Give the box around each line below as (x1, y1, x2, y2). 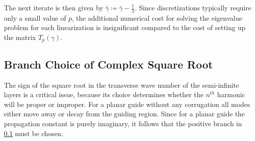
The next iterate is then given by (4, 2, 103, 12)
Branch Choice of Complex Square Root (4, 56, 213, 71)
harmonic (217, 89, 245, 100)
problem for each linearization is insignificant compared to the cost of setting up (4, 22, 246, 33)
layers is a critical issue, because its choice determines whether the (4, 89, 204, 100)
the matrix (4, 32, 36, 42)
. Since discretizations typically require (135, 2, 252, 12)
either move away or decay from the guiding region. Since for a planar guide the (4, 108, 245, 119)
